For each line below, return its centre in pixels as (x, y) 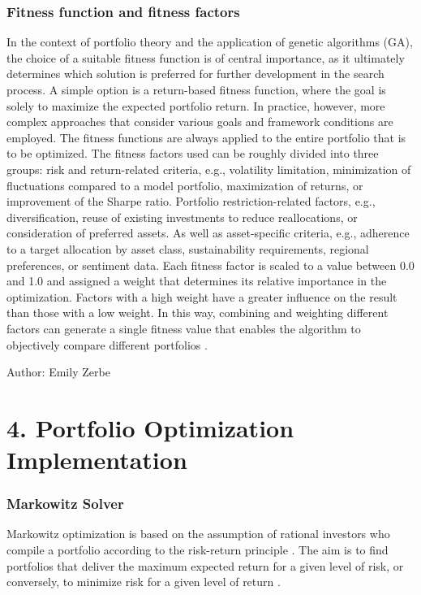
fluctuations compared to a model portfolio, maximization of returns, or (185, 185)
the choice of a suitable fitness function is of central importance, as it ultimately (206, 57)
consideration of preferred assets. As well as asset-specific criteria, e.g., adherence (208, 233)
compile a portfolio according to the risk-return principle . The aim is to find (198, 550)
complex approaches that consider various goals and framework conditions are (200, 122)
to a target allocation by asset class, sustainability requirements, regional (188, 248)
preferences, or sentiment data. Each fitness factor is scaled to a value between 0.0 (210, 265)
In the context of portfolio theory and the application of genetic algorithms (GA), (210, 42)
